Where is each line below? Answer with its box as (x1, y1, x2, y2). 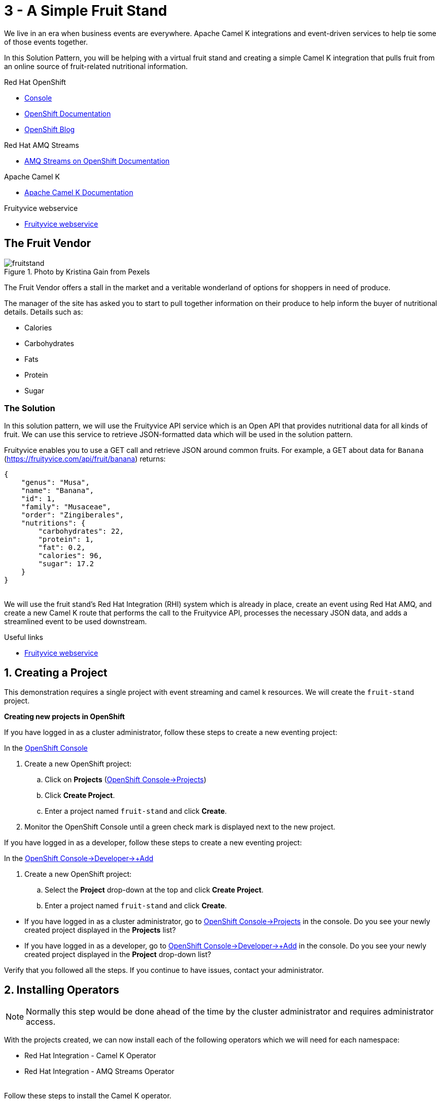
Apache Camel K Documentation (24, 188, 133, 197)
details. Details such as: (4, 307, 83, 316)
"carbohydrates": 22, (38, 527, 124, 536)
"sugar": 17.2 (38, 560, 94, 568)
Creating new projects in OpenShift (4, 712, 125, 721)
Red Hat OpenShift (4, 77, 66, 86)
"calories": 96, (38, 551, 103, 560)
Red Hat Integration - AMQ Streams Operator (24, 1067, 175, 1076)
